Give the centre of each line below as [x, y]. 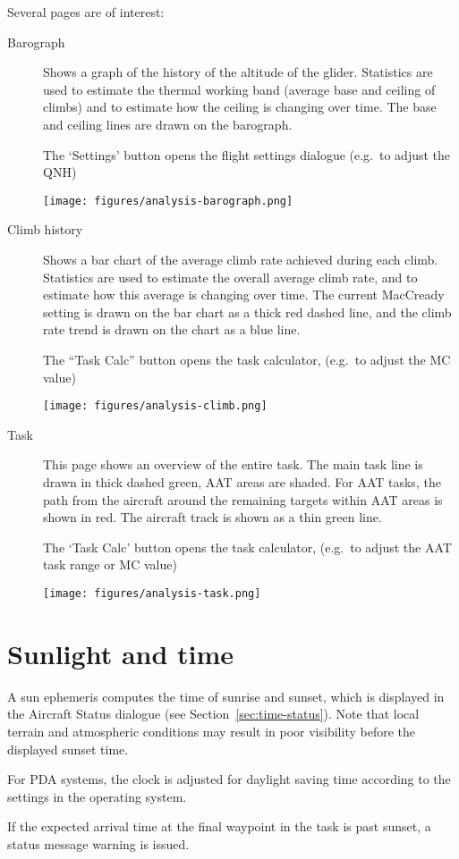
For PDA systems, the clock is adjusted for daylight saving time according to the [229, 779]
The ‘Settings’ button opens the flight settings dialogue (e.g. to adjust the [247, 154]
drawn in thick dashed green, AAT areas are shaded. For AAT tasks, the [242, 482]
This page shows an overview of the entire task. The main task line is [233, 464]
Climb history [45, 229]
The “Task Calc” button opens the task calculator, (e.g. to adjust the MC [247, 359]
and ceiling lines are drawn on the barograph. [168, 124]
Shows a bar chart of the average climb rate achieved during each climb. [241, 259]
